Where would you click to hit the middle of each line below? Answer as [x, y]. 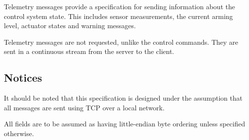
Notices [23, 78]
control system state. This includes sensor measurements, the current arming [118, 16]
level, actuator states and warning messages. [70, 26]
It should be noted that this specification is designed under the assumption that [123, 98]
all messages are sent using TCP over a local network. [84, 107]
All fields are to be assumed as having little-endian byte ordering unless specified [124, 124]
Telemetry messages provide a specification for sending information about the [120, 6]
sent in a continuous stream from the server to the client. [89, 51]
